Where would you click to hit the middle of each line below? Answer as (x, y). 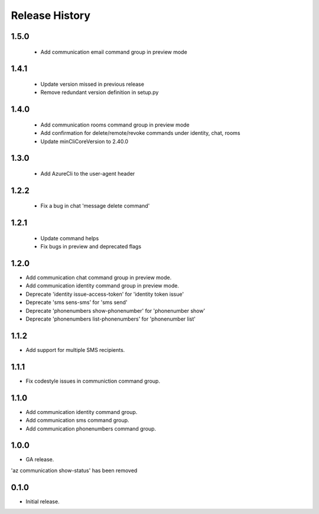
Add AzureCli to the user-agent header (88, 173)
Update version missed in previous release (92, 84)
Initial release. (43, 501)
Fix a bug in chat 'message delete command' (95, 206)
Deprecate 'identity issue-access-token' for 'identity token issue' (105, 294)
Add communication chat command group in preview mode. (99, 277)
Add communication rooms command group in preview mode (115, 125)
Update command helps (70, 238)
